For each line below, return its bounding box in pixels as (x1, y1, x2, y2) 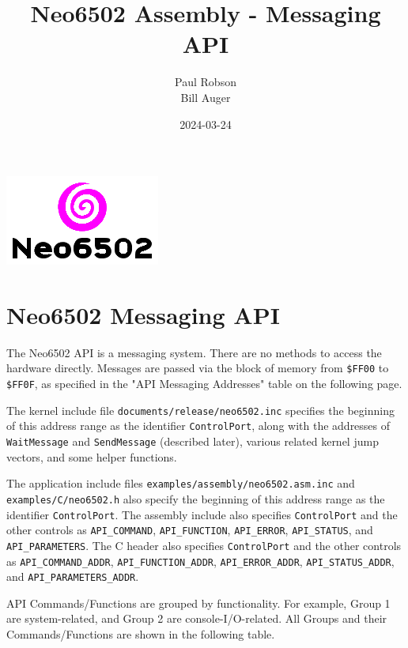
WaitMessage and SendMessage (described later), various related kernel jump (6, 433, 379, 450)
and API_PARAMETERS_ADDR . (6, 568, 139, 585)
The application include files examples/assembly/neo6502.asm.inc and (6, 475, 355, 492)
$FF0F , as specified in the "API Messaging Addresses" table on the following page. (6, 375, 402, 392)
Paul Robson (175, 73, 236, 90)
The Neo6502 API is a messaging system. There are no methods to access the (6, 344, 382, 360)
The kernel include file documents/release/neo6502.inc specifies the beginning (6, 401, 395, 418)
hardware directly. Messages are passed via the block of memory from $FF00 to (6, 360, 389, 376)
